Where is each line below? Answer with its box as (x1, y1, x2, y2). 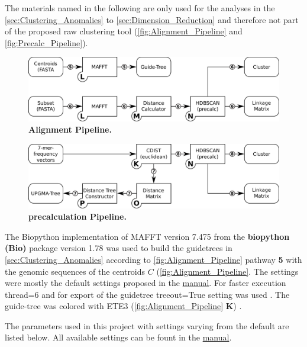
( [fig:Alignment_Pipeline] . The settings (156, 265, 299, 277)
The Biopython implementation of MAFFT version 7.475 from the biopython (5, 230, 290, 242)
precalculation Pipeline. (28, 210, 127, 223)
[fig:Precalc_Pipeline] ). (5, 36, 88, 49)
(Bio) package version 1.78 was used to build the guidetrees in (5, 242, 232, 254)
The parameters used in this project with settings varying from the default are (5, 319, 289, 332)
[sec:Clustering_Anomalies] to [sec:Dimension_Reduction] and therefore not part (5, 13, 299, 25)
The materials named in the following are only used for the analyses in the (5, 2, 275, 14)
